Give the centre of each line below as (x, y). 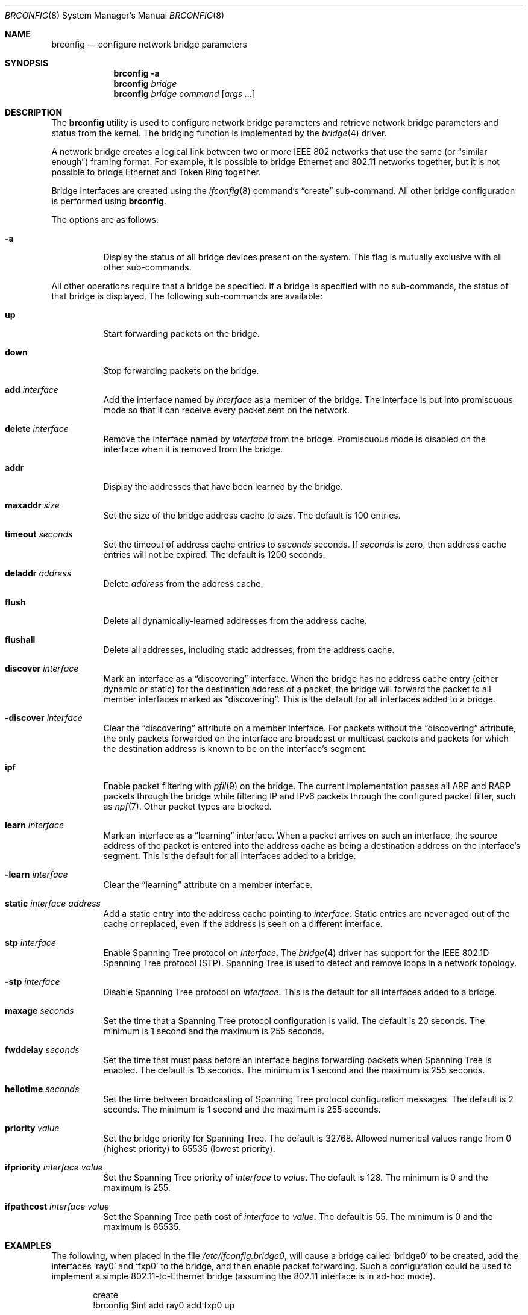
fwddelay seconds (42, 1050)
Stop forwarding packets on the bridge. (181, 371)
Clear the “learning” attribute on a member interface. (208, 885)
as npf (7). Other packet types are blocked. (187, 806)
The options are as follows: (105, 220)
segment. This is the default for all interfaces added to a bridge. (230, 856)
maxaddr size (32, 505)
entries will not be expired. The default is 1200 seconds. (214, 554)
